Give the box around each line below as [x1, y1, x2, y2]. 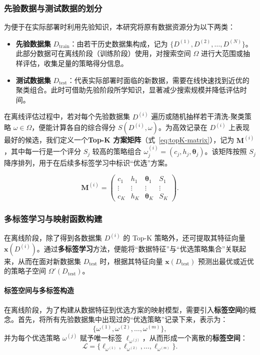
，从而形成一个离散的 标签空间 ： [142, 332, 247, 342]
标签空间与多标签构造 [4, 285, 74, 295]
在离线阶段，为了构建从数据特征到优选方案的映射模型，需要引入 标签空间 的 [4, 304, 249, 314]
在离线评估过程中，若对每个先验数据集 [4, 111, 130, 121]
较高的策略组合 [92, 146, 141, 156]
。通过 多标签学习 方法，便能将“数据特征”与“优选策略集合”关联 [36, 243, 239, 253]
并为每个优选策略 [4, 332, 60, 342]
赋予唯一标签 [80, 332, 122, 342]
